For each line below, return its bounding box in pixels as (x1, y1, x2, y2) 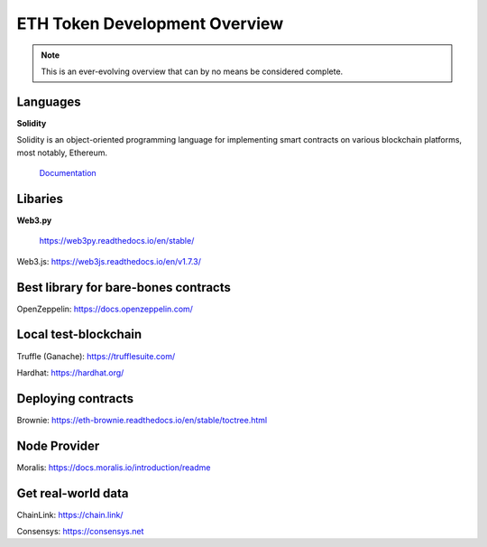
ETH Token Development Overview (16, 14, 284, 33)
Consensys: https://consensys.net (16, 526, 144, 537)
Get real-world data (16, 486, 130, 501)
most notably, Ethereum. (16, 147, 108, 158)
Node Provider (16, 438, 100, 453)
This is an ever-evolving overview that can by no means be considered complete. (41, 66, 344, 77)
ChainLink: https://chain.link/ (16, 509, 124, 520)
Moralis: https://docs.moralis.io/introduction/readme (16, 461, 211, 473)
